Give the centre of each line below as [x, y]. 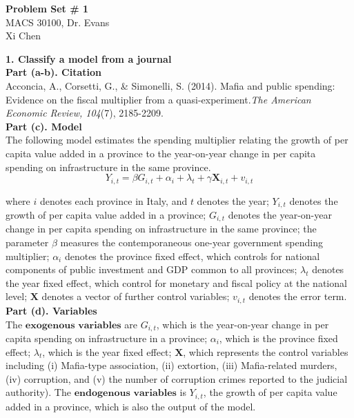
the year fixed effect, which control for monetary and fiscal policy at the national [176, 282]
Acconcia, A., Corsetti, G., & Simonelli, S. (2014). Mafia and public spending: [170, 85]
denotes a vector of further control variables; [136, 296]
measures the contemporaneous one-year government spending [191, 242]
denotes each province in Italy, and [114, 200]
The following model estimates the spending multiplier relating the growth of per [177, 140]
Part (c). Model [44, 126]
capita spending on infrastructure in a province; [107, 338]
